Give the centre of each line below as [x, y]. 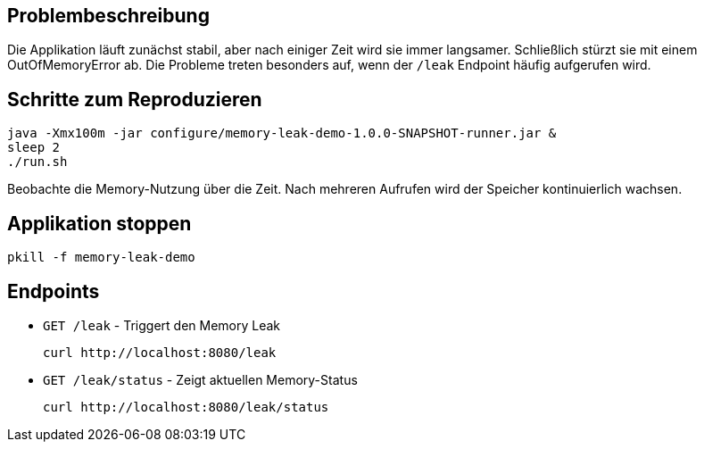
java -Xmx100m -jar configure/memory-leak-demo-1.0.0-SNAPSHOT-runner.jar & [282, 133]
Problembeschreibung [108, 16]
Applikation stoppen [99, 223]
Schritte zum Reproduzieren [135, 99]
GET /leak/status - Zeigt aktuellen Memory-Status [200, 379]
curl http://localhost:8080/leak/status [186, 407]
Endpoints [54, 291]
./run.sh [37, 162]
